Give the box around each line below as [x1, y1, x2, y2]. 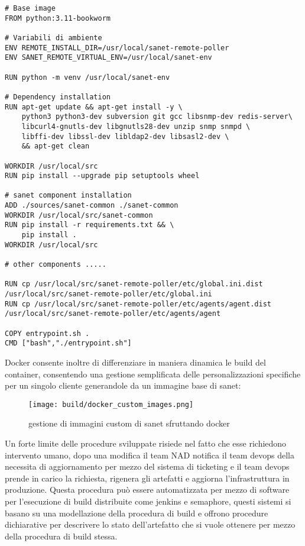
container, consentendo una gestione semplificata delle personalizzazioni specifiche [5, 367, 301, 380]
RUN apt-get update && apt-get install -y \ [5, 102, 183, 111]
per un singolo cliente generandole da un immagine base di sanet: [5, 379, 241, 392]
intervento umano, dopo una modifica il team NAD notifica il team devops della [5, 448, 294, 461]
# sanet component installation [5, 191, 132, 200]
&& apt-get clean [21, 142, 90, 151]
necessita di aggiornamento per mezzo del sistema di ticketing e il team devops [5, 460, 290, 473]
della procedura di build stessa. [5, 529, 118, 542]
